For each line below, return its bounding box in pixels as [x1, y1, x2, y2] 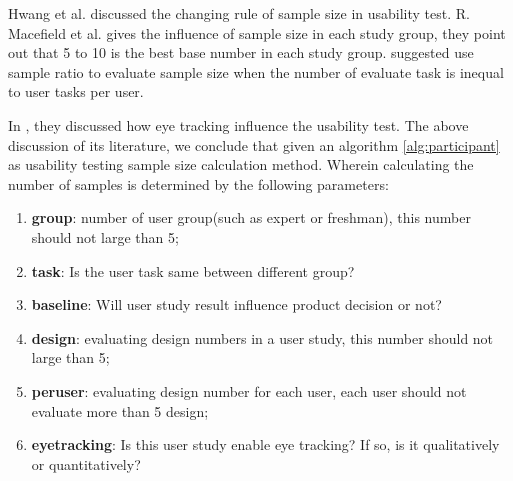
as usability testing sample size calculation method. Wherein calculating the [8, 154, 474, 175]
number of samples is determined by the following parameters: [8, 173, 389, 194]
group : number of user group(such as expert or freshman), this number [31, 207, 471, 228]
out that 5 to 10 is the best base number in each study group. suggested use [8, 42, 474, 63]
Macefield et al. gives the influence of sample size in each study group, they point [8, 22, 506, 43]
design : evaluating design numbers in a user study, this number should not [31, 327, 494, 348]
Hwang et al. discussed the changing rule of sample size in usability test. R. [8, 3, 470, 23]
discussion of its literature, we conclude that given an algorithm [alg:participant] [8, 134, 500, 155]
